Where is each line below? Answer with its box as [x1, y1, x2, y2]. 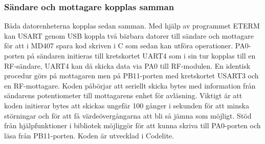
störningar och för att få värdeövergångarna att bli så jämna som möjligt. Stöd [4, 110, 252, 121]
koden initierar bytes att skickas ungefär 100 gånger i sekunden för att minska [4, 100, 249, 110]
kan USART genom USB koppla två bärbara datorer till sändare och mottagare [4, 30, 254, 41]
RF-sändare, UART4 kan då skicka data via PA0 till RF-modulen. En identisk [4, 60, 251, 71]
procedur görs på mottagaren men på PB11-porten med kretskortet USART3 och [4, 70, 259, 81]
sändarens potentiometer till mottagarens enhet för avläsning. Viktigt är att [4, 90, 242, 101]
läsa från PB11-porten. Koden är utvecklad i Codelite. [4, 130, 174, 140]
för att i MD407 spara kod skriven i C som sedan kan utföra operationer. [4, 40, 233, 51]
